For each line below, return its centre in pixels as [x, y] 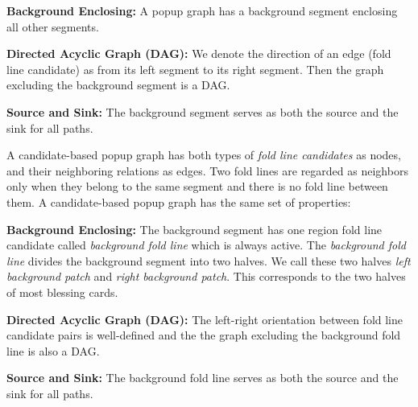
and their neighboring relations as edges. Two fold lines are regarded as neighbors [207, 170]
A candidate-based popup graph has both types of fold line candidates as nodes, [204, 155]
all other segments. [53, 26]
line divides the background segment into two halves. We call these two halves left [209, 260]
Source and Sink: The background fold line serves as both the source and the [203, 378]
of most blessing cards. [62, 292]
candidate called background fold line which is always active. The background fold [206, 245]
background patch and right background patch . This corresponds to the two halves [206, 276]
